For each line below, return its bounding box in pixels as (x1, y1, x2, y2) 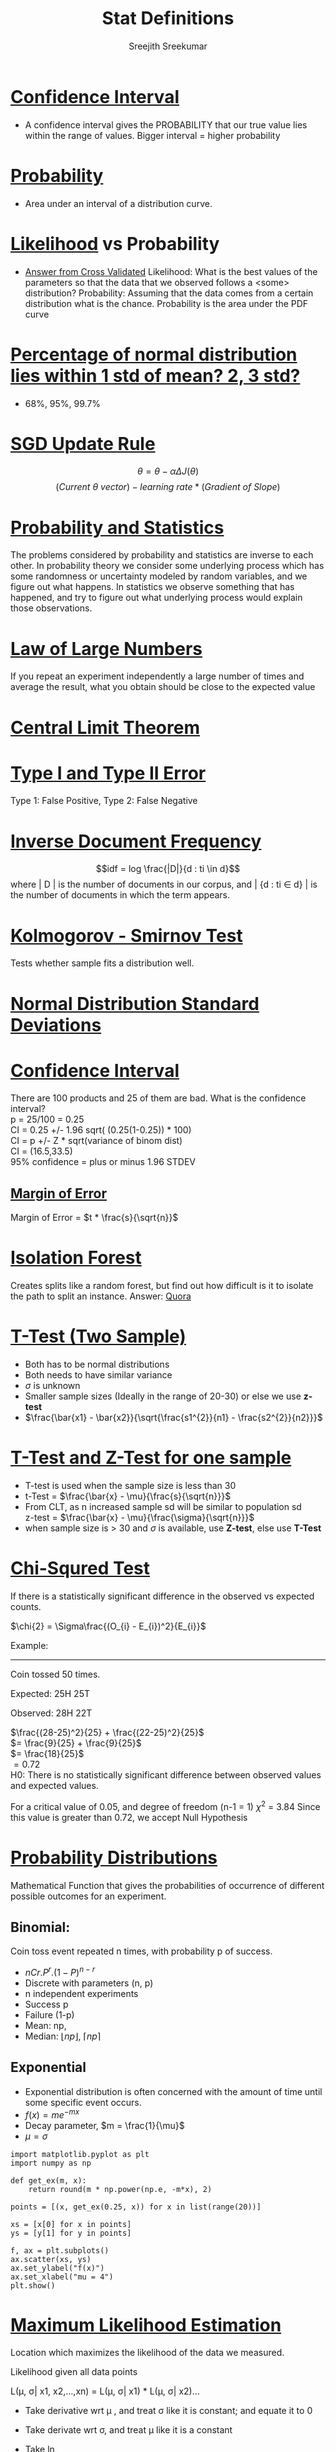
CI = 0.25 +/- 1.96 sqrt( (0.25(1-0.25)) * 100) (10, 1124, 192, 1136)
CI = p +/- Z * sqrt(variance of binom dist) (10, 1135, 183, 1147)
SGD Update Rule (10, 432, 156, 455)
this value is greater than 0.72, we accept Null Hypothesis (10, 1811, 248, 1823)
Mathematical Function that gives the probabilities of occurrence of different (10, 1879, 325, 1891)
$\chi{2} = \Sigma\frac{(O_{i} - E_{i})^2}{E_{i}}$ (10, 1620, 207, 1632)
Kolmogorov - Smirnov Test (10, 924, 243, 947)
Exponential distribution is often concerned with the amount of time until (24, 2085, 323, 2097)
